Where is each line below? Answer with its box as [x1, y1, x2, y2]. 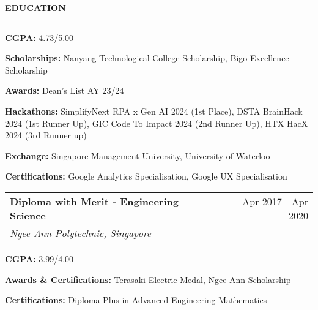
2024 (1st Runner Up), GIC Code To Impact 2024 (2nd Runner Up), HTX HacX [5, 116, 308, 129]
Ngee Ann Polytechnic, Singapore [10, 225, 152, 240]
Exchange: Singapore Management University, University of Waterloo [5, 149, 270, 162]
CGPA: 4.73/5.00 [5, 31, 74, 43]
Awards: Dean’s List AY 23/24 [5, 84, 124, 97]
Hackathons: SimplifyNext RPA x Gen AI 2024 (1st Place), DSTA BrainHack [5, 104, 303, 117]
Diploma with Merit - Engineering [10, 194, 179, 208]
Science [10, 208, 46, 222]
